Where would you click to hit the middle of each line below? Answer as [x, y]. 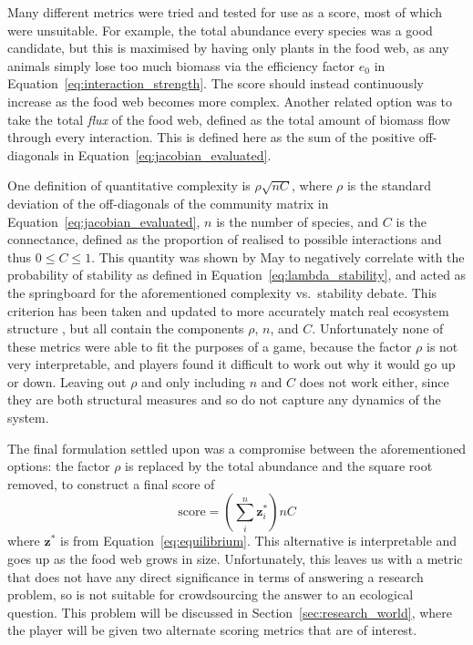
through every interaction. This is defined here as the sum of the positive [211, 137]
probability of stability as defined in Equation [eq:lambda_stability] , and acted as [237, 275]
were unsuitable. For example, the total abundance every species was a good [220, 30]
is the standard [389, 185]
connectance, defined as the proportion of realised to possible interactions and [225, 239]
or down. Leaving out [67, 381]
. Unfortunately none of [378, 328]
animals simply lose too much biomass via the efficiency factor [181, 65]
